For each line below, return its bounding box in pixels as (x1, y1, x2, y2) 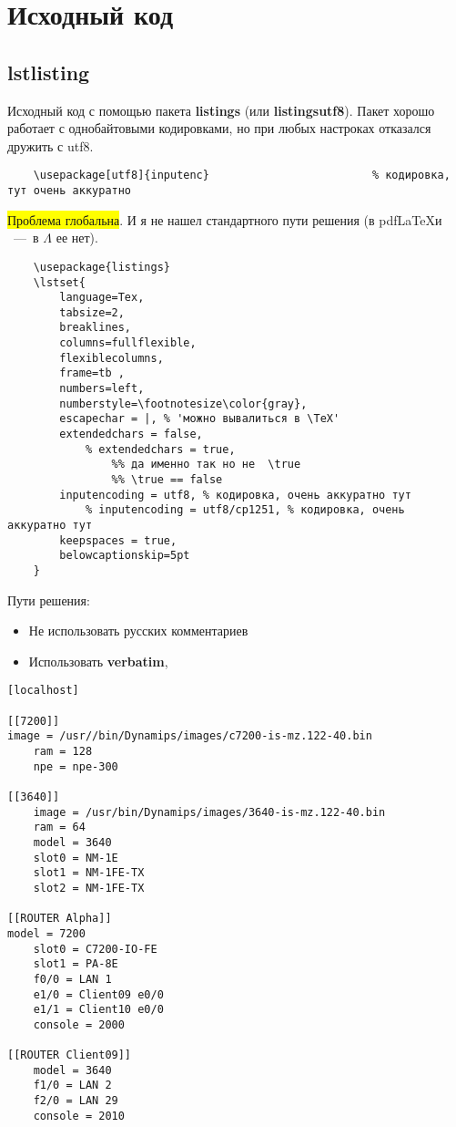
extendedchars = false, (59, 428, 203, 441)
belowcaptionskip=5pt (59, 549, 190, 563)
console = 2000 (33, 1018, 125, 1031)
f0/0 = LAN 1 (33, 972, 112, 986)
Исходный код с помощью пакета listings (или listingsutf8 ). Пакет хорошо (7, 100, 435, 119)
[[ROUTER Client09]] (7, 1049, 132, 1062)
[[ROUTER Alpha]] (7, 912, 112, 925)
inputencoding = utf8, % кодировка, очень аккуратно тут (59, 488, 411, 501)
